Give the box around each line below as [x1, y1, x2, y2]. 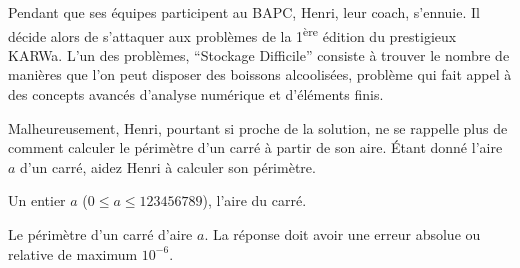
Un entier [8, 190, 66, 211]
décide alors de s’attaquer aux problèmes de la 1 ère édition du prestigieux [8, 22, 457, 46]
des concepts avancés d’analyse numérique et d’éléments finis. [8, 84, 384, 105]
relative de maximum [8, 243, 138, 264]
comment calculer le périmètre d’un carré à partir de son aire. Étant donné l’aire [8, 137, 503, 158]
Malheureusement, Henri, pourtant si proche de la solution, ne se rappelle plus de [8, 117, 508, 138]
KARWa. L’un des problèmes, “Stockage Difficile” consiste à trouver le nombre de [8, 44, 510, 65]
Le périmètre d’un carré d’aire [8, 224, 193, 244]
